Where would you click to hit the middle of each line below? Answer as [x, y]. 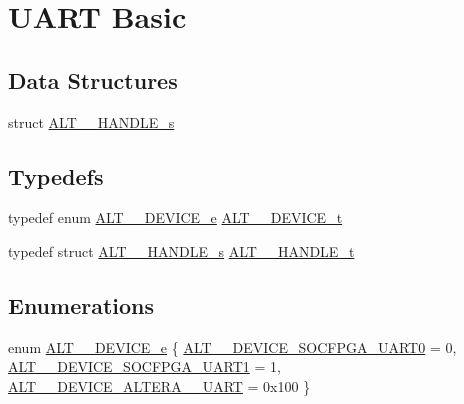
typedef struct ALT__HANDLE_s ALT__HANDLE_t [181, 250]
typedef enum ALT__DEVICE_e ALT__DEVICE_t [175, 217]
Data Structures [93, 79]
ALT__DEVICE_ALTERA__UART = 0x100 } [159, 385]
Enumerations [81, 304]
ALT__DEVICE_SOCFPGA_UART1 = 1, [144, 366]
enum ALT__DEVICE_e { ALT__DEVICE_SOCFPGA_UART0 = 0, [232, 346]
